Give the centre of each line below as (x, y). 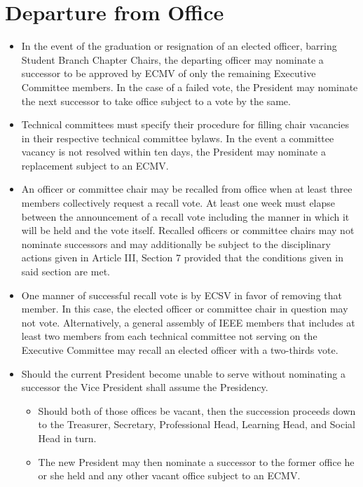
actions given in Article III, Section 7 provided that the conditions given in (182, 258)
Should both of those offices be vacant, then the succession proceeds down (197, 410)
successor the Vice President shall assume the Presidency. (145, 387)
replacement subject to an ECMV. (95, 165)
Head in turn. (67, 438)
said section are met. (66, 272)
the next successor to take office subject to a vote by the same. (156, 101)
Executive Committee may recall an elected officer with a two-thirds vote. (180, 350)
